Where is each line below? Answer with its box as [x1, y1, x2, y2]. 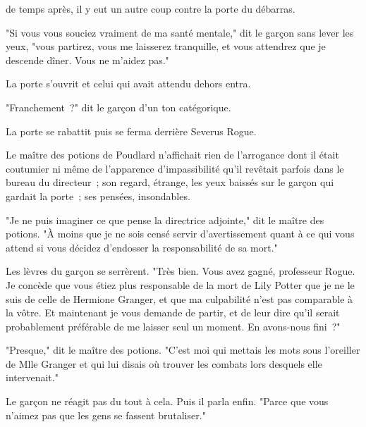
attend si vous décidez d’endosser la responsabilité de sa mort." [6, 240, 278, 254]
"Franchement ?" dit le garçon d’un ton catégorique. [6, 99, 231, 114]
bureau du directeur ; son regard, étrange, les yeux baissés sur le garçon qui [6, 175, 334, 190]
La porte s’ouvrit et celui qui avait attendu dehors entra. [6, 76, 251, 91]
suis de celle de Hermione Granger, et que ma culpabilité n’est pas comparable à [6, 291, 353, 306]
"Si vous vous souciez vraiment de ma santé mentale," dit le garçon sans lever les [6, 25, 354, 39]
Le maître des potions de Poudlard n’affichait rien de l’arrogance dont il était [6, 147, 339, 162]
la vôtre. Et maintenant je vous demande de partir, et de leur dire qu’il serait [6, 305, 340, 320]
